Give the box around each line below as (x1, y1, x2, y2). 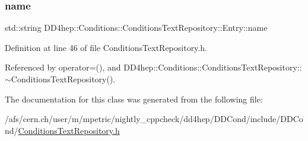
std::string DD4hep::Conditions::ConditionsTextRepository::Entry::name (5, 21, 268, 34)
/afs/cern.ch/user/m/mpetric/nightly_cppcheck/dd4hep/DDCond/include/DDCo (5, 113, 303, 125)
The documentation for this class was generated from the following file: (5, 92, 263, 105)
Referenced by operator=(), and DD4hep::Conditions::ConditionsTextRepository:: (5, 61, 302, 73)
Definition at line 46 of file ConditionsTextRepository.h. (5, 41, 207, 53)
